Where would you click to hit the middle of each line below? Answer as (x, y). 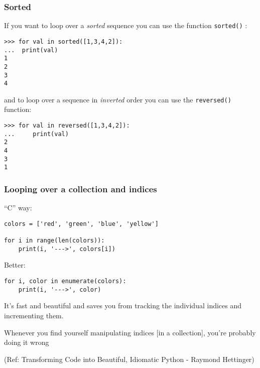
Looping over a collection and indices (81, 189)
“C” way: (18, 208)
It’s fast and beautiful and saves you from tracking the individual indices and (123, 305)
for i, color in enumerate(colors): (65, 281)
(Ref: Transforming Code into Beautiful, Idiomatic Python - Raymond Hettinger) (129, 359)
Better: (15, 265)
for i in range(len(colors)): (54, 241)
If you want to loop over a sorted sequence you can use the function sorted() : (126, 25)
